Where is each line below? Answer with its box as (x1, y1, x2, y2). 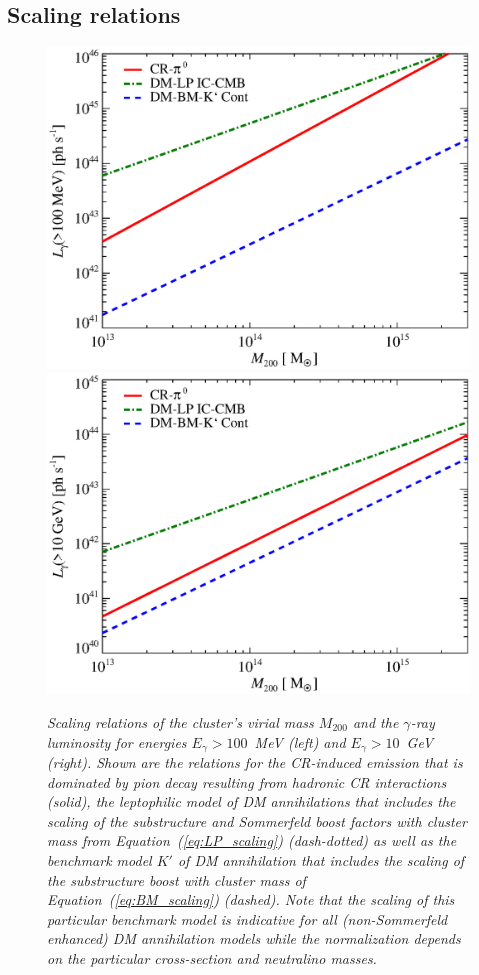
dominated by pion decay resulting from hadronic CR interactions (47, 771, 447, 792)
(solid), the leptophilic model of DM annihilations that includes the (47, 791, 456, 812)
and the (352, 712, 399, 733)
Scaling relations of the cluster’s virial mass (47, 712, 314, 733)
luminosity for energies (47, 731, 187, 752)
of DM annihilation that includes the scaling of (177, 850, 465, 871)
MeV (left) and (254, 731, 346, 752)
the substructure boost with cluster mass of (47, 869, 306, 890)
